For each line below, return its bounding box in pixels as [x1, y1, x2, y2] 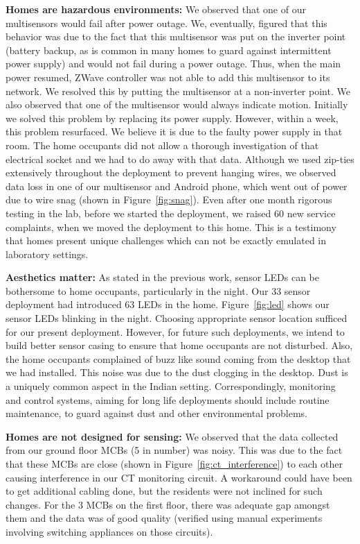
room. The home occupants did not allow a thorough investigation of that [6, 137, 319, 152]
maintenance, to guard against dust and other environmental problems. [6, 406, 307, 420]
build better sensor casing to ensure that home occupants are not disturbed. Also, [6, 338, 353, 352]
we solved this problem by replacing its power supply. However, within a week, [6, 110, 339, 125]
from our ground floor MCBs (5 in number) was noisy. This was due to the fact [6, 443, 343, 457]
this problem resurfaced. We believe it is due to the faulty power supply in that [6, 124, 343, 139]
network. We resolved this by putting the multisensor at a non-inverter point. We [6, 83, 350, 98]
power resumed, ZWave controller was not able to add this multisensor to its [6, 69, 330, 84]
